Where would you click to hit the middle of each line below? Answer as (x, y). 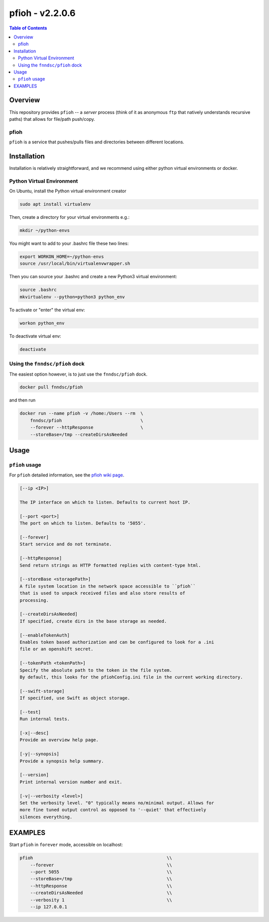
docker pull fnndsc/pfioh (51, 387)
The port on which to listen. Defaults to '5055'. (83, 523)
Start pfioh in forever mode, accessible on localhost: (66, 845)
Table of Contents (28, 28)
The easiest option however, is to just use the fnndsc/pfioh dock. (78, 374)
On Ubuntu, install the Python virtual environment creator (68, 191)
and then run (22, 400)
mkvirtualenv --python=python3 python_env (72, 297)
